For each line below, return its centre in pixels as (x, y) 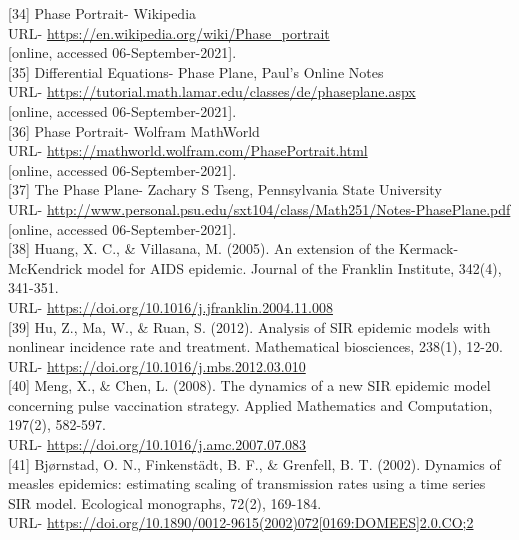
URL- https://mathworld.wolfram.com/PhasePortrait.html (188, 150)
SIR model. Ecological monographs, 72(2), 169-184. (165, 502)
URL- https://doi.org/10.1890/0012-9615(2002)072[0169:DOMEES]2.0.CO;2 (241, 522)
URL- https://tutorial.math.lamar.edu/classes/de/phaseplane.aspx (212, 91)
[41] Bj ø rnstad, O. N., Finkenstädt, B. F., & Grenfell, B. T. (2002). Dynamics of (254, 463)
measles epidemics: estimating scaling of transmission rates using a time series (247, 483)
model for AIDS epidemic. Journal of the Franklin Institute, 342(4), (294, 267)
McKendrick (45, 267)
